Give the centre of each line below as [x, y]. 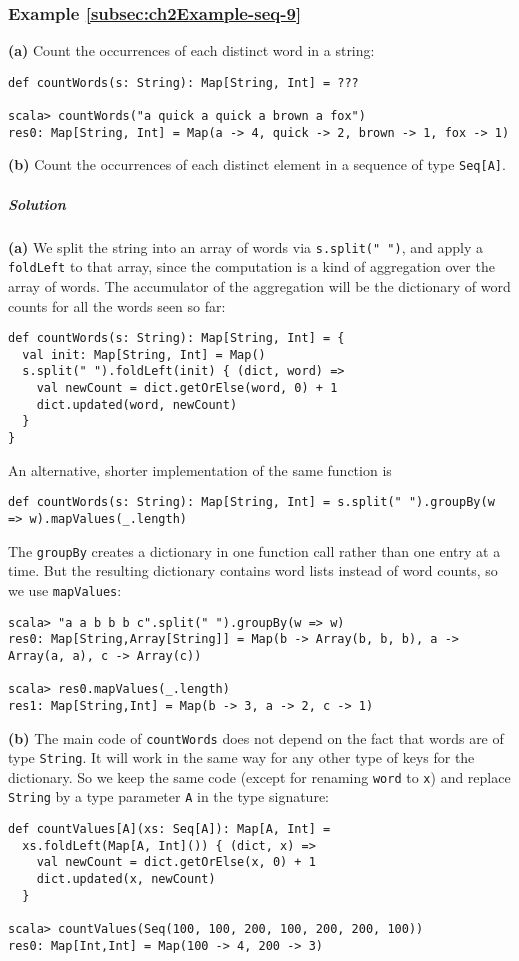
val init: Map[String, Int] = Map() [144, 354]
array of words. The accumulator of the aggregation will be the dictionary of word [259, 285]
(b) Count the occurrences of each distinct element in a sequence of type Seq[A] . [257, 164]
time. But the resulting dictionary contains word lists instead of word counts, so [253, 570]
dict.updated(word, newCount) [137, 404]
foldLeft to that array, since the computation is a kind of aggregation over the [251, 266]
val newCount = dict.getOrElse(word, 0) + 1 [187, 388]
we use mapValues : [65, 589]
